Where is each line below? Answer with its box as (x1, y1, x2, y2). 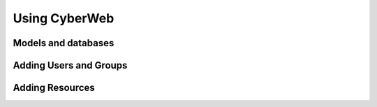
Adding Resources (13, 82, 96, 94)
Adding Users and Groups (13, 59, 128, 71)
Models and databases (13, 37, 114, 49)
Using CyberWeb (13, 10, 114, 26)
